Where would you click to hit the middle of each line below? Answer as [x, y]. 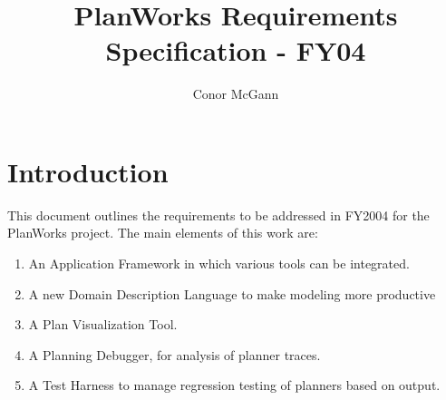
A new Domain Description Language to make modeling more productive [232, 293]
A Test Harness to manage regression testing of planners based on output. [234, 385]
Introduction [88, 171]
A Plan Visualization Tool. [103, 324]
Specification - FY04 [236, 50]
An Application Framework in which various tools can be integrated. [219, 263]
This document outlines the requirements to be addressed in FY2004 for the [218, 215]
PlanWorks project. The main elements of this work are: [163, 233]
